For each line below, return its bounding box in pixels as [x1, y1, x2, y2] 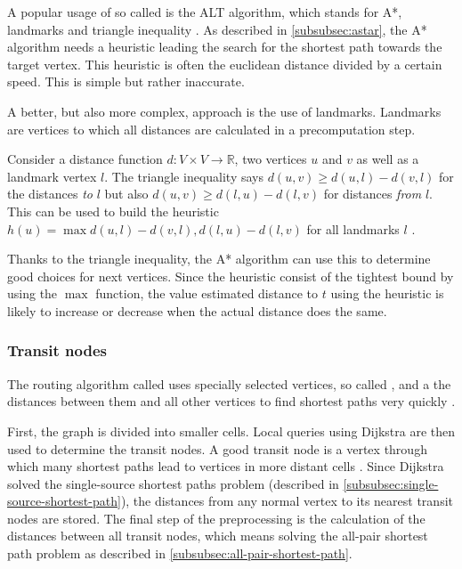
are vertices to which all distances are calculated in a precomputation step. [7, 119, 416, 138]
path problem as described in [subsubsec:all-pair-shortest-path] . [7, 544, 353, 563]
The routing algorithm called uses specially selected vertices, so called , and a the [7, 374, 451, 393]
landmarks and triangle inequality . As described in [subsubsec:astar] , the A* [7, 20, 427, 38]
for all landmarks [306, 219, 400, 238]
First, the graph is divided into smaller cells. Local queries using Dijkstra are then [7, 421, 456, 440]
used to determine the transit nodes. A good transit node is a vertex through [7, 439, 427, 458]
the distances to [7, 184, 93, 203]
